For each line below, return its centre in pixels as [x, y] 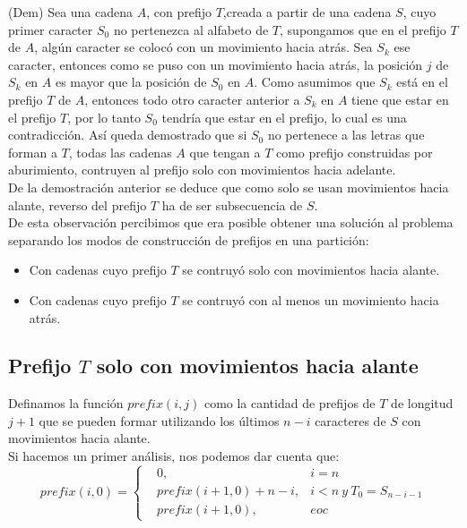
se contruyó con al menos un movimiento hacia [311, 299]
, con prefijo [179, 12]
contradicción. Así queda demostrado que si [128, 135]
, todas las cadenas [120, 152]
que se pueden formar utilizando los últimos [159, 420]
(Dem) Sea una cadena [71, 12]
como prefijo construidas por [354, 152]
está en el [422, 82]
